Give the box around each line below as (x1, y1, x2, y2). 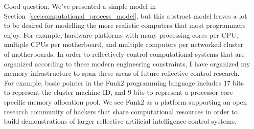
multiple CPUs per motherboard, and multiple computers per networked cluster (4, 39, 244, 49)
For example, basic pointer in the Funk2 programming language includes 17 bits (4, 77, 244, 87)
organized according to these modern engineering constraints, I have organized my (4, 58, 250, 68)
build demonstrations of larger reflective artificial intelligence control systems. (4, 116, 237, 126)
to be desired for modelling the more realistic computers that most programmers (4, 20, 246, 30)
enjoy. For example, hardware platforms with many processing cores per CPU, (4, 29, 238, 40)
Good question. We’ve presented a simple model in (4, 1, 156, 11)
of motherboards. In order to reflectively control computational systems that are (4, 48, 245, 59)
